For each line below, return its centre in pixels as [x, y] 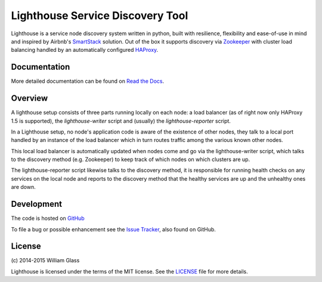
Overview [30, 98]
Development [37, 204]
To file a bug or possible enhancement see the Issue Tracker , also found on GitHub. [113, 229]
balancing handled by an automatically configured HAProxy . [85, 50]
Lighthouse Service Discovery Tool [100, 16]
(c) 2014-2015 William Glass [45, 261]
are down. [23, 187]
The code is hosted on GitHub [48, 218]
